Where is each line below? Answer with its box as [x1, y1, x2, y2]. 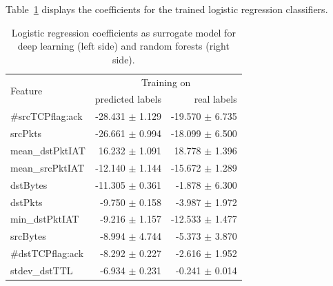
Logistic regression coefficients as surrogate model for [11, 25, 236, 39]
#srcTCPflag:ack [10, 109, 83, 123]
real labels [194, 92, 237, 106]
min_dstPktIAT [10, 212, 79, 226]
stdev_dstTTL [10, 263, 73, 277]
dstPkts [10, 194, 43, 209]
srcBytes [10, 229, 46, 243]
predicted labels [94, 92, 161, 106]
